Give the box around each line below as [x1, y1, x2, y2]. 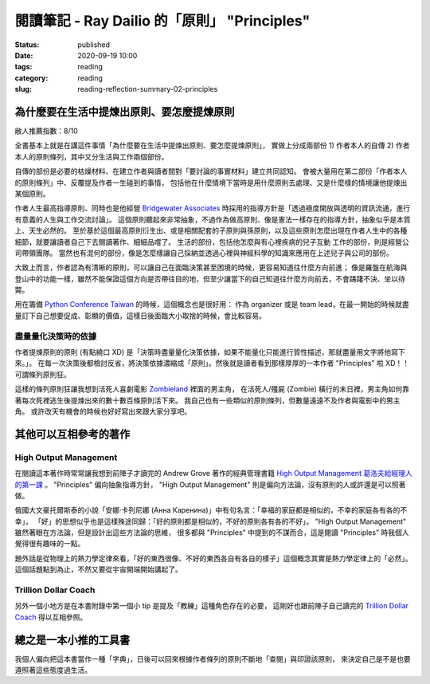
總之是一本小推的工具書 [14, 633, 131, 647]
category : [14, 73, 49, 83]
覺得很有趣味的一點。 [14, 539, 85, 548]
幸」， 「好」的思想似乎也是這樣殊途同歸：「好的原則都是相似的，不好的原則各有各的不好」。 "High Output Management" [14, 517, 407, 526]
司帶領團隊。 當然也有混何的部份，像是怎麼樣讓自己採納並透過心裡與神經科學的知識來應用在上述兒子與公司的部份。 [14, 248, 393, 257]
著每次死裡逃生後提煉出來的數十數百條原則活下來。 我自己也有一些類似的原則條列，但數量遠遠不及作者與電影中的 [14, 395, 386, 405]
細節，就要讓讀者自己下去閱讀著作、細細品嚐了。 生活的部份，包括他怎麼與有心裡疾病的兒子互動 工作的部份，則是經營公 [14, 237, 409, 246]
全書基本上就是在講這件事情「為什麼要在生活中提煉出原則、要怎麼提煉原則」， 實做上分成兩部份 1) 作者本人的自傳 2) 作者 [14, 140, 410, 151]
